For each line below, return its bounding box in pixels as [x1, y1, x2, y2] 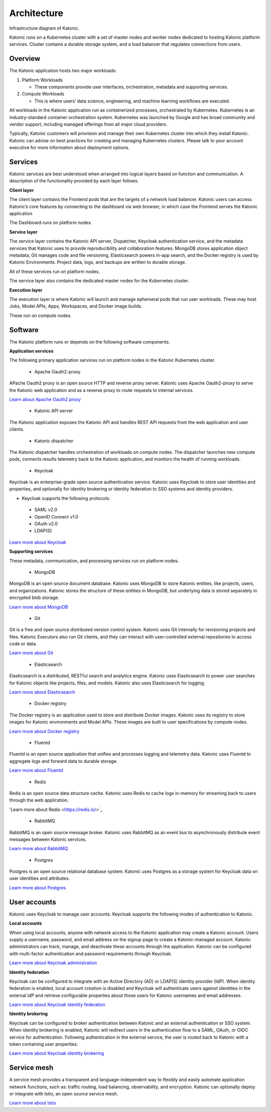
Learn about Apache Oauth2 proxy [9, 396, 81, 402]
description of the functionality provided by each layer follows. [9, 178, 139, 184]
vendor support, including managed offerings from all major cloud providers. [9, 121, 168, 127]
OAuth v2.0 [34, 521, 58, 527]
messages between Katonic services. [9, 836, 87, 842]
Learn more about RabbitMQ [9, 846, 68, 852]
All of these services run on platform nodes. [9, 268, 100, 274]
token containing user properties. [9, 1041, 78, 1047]
